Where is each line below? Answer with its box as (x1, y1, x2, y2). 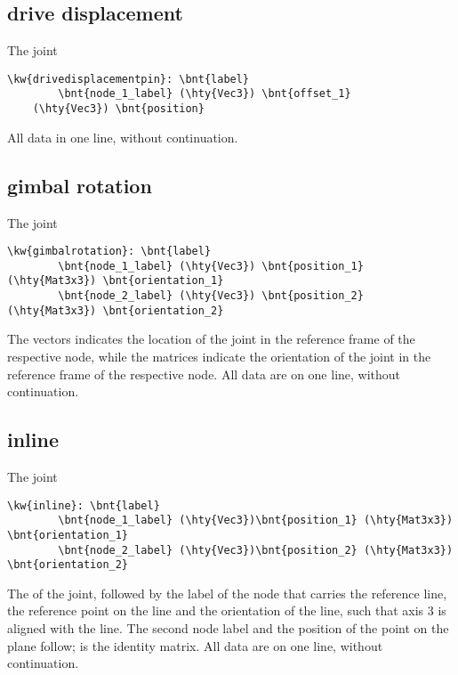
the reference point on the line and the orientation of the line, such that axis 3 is (7, 601, 446, 620)
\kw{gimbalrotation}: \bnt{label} (7, 245, 212, 258)
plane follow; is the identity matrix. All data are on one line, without (7, 636, 383, 655)
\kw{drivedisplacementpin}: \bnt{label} (7, 72, 250, 85)
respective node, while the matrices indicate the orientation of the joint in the (7, 347, 431, 366)
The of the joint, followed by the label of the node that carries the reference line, (7, 583, 447, 602)
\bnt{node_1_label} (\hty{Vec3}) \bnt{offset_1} (58, 87, 351, 101)
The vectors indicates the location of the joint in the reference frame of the (7, 329, 415, 348)
